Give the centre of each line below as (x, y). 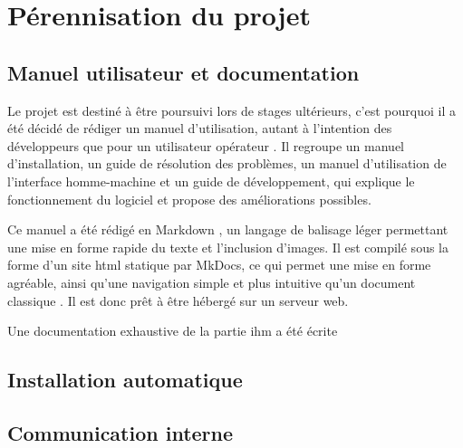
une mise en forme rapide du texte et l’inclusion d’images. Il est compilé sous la (228, 247)
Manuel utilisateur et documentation (183, 72)
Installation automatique (125, 380)
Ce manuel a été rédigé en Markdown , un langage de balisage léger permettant (228, 229)
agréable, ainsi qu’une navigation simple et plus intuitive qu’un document (212, 282)
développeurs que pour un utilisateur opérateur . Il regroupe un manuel (206, 145)
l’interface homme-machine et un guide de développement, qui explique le (211, 181)
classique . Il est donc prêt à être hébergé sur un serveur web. (178, 300)
